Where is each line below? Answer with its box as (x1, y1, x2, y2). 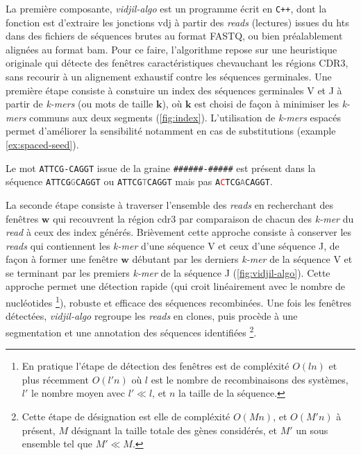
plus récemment (22, 372, 89, 386)
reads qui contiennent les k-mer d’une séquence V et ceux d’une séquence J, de (6, 238, 339, 252)
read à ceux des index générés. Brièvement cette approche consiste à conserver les (6, 225, 352, 239)
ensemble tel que (22, 436, 92, 451)
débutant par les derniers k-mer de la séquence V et (132, 252, 353, 266)
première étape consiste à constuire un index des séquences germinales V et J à (6, 83, 342, 97)
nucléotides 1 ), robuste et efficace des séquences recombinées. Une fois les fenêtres (6, 293, 352, 309)
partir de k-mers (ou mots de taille (6, 96, 153, 111)
